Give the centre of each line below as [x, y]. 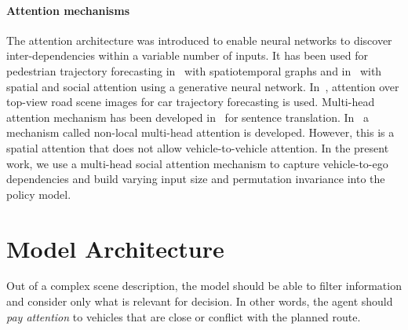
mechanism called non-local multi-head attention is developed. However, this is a [200, 132]
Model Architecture [115, 248]
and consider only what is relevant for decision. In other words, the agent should [200, 301]
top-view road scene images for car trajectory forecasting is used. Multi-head [191, 102]
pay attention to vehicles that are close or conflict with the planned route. [184, 316]
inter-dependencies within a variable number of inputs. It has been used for [187, 55]
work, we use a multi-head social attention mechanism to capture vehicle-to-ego [197, 163]
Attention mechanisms [68, 10]
